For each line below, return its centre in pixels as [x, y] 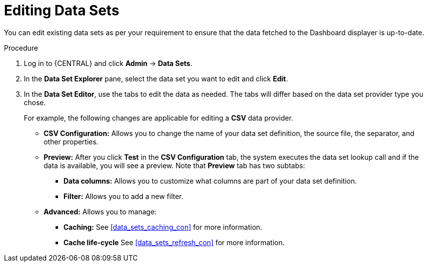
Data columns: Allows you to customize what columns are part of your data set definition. [210, 181]
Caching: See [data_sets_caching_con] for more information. [163, 227]
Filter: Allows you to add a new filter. [123, 196]
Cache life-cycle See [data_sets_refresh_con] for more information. [174, 242]
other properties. [71, 141]
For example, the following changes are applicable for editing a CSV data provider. [159, 118]
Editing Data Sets [62, 10]
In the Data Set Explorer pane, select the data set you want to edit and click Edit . [156, 78]
